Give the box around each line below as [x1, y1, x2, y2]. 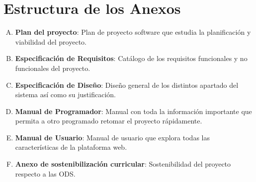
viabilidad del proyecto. [15, 36, 86, 47]
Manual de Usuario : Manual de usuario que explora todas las [15, 132, 210, 142]
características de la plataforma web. [15, 142, 127, 152]
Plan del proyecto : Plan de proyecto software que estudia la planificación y [15, 27, 251, 37]
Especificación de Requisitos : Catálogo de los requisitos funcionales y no [15, 53, 248, 63]
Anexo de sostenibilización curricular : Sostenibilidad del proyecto [15, 159, 231, 169]
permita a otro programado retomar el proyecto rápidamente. [15, 116, 202, 126]
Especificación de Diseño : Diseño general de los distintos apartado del [15, 79, 239, 90]
